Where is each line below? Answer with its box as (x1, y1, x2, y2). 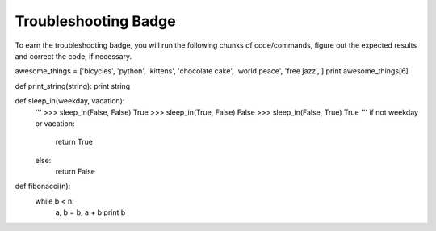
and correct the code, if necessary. (15, 51, 132, 61)
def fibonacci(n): (15, 182, 71, 191)
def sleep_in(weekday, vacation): (15, 96, 125, 106)
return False (55, 166, 96, 177)
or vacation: (35, 118, 75, 128)
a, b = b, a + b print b (55, 208, 126, 217)
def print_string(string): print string (15, 81, 131, 90)
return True (55, 137, 93, 147)
